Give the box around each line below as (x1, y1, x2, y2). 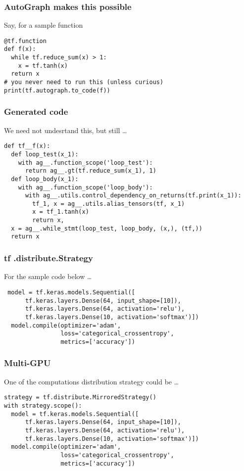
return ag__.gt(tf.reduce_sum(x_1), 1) (25, 167, 156, 175)
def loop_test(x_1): (11, 150, 79, 158)
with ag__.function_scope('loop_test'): (18, 159, 153, 166)
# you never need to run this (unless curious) (4, 79, 164, 86)
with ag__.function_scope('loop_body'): (18, 184, 153, 191)
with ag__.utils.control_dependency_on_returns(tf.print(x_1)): (25, 192, 242, 199)
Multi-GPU (4, 357, 51, 369)
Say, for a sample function (4, 20, 83, 30)
